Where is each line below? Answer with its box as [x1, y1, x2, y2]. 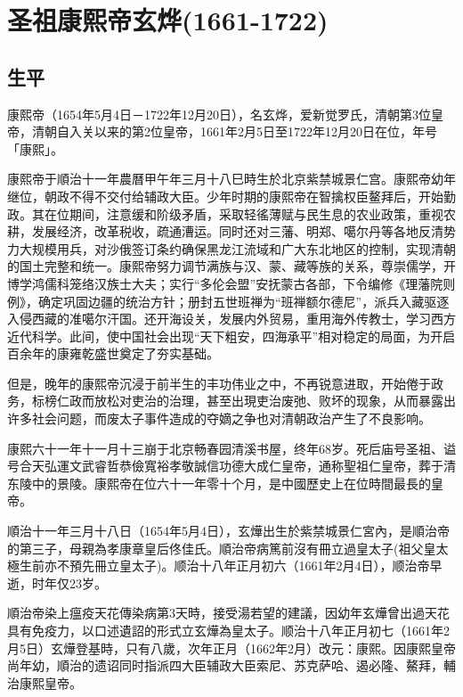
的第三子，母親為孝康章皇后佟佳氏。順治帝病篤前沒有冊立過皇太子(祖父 [7, 538, 424, 557]
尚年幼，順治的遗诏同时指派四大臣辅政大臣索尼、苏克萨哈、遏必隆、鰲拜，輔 [7, 656, 456, 675]
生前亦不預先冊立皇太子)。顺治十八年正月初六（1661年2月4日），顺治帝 [19, 556, 430, 575]
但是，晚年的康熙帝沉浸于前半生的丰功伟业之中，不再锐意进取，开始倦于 [7, 373, 431, 392]
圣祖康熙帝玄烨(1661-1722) [7, 2, 329, 38]
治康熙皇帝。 [7, 673, 82, 692]
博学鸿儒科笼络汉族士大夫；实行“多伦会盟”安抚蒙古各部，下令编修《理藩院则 [7, 274, 456, 292]
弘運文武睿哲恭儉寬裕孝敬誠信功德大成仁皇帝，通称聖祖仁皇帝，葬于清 [44, 456, 456, 475]
